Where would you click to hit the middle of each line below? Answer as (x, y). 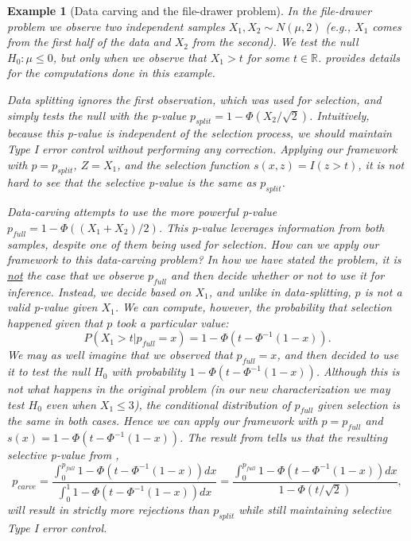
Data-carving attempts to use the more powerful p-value (142, 212)
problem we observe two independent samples (116, 26)
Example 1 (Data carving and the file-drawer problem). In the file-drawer (190, 10)
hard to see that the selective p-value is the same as (132, 182)
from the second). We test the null (275, 42)
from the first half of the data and (89, 42)
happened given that (55, 322)
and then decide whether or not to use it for (278, 274)
